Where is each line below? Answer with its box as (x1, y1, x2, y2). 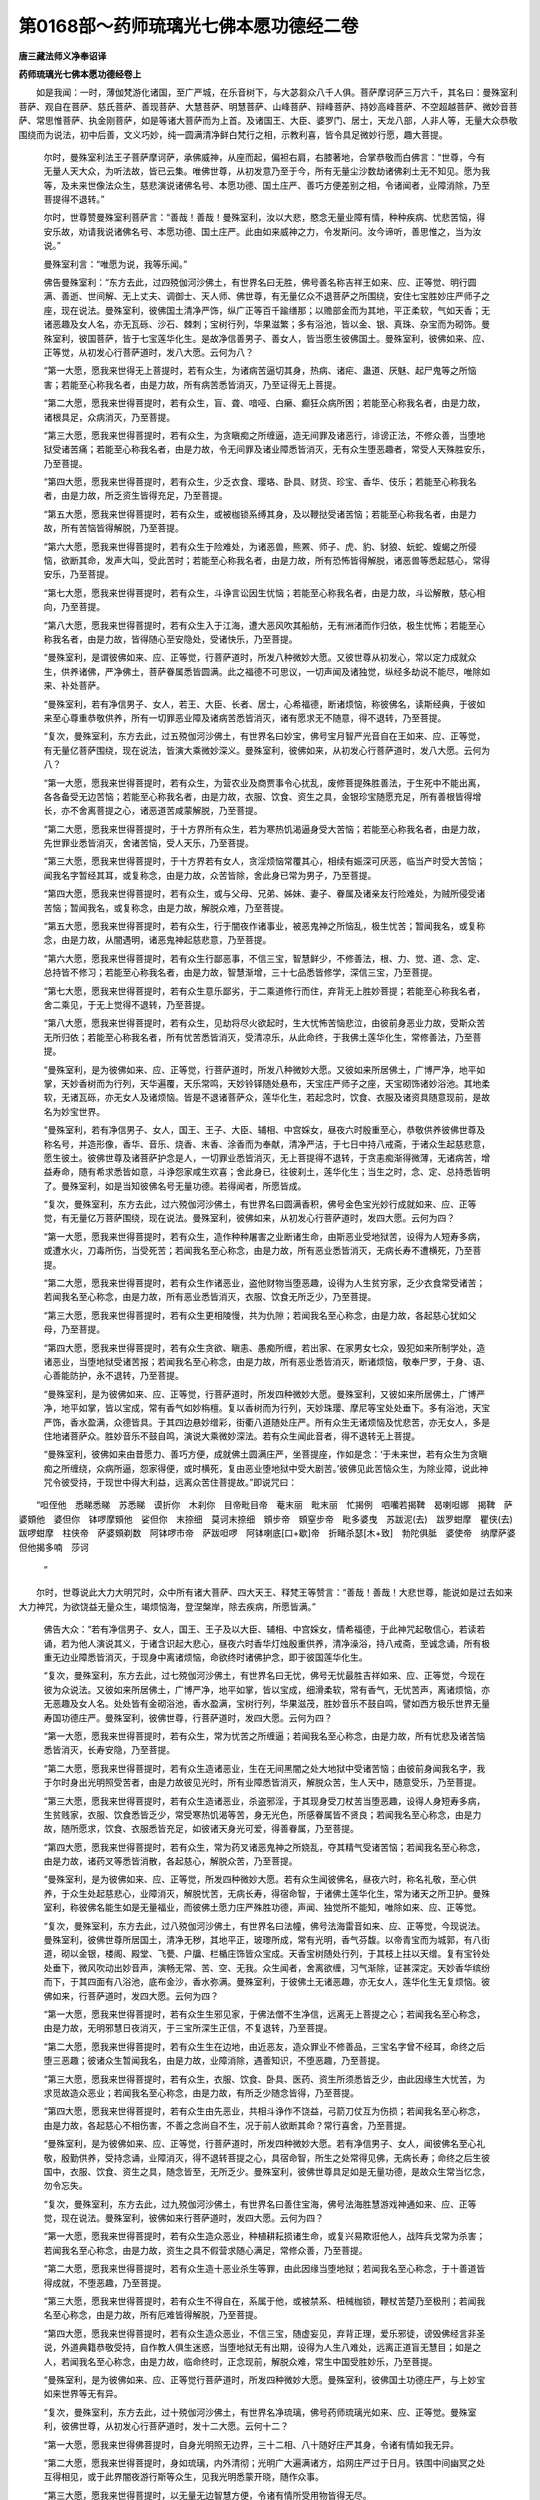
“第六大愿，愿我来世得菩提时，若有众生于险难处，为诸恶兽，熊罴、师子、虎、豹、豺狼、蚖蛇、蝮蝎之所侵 (43, 540, 477, 552)
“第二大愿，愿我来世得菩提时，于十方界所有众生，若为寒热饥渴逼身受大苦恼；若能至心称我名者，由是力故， (43, 823, 486, 835)
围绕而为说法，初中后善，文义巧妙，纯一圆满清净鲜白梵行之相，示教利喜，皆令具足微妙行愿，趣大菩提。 (18, 128, 448, 140)
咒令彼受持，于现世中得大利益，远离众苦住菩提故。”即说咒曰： (43, 1476, 298, 1489)
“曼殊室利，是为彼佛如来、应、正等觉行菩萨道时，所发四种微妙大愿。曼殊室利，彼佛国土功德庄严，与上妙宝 (43, 2373, 486, 2385)
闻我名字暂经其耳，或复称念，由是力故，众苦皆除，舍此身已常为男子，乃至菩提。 (43, 869, 377, 881)
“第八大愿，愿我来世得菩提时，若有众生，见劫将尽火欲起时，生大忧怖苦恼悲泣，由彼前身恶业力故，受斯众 (43, 1017, 477, 1029)
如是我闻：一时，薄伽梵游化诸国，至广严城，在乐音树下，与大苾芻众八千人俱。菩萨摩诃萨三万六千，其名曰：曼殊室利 (35, 86, 518, 99)
